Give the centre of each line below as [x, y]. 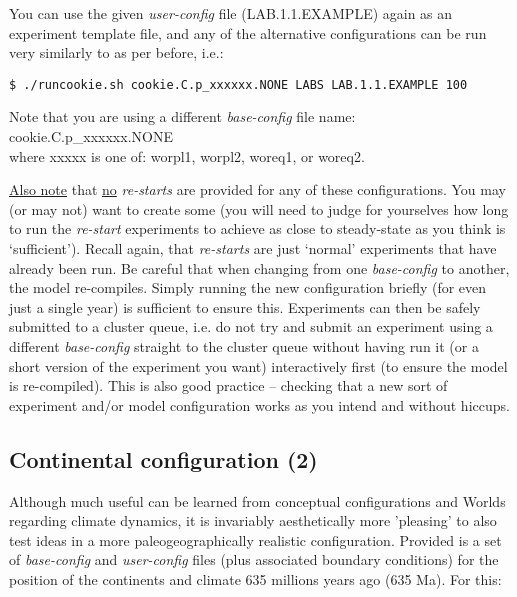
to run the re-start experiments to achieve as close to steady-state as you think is [257, 228]
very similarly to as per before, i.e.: [116, 52]
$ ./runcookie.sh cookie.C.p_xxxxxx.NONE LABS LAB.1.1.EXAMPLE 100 [238, 84]
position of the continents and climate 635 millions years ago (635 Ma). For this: [255, 578]
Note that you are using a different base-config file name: [182, 116]
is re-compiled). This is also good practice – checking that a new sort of [228, 385]
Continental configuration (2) [163, 458]
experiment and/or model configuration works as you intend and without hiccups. [259, 404]
